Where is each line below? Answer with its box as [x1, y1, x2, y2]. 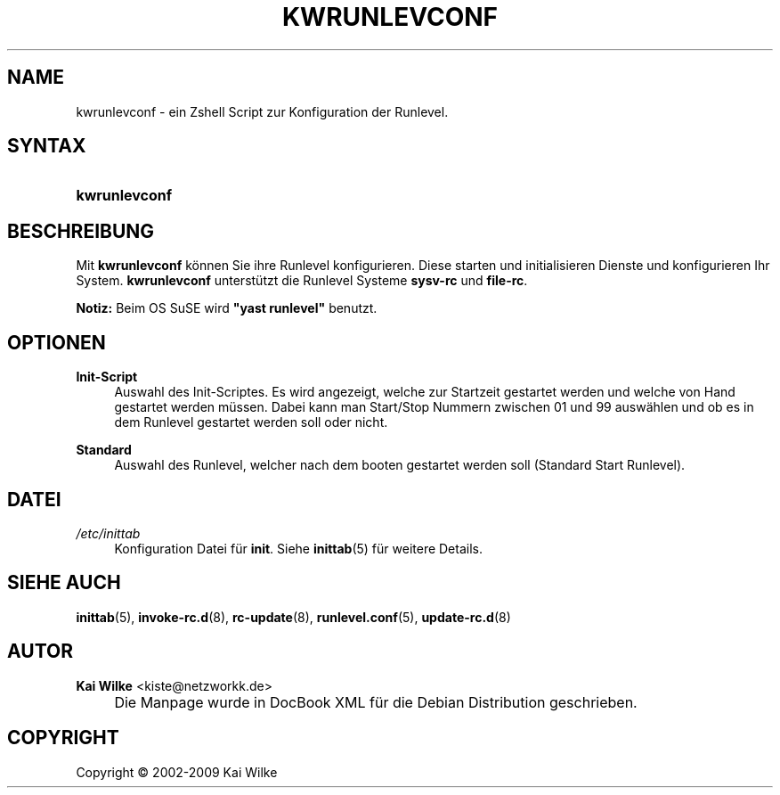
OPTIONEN [7, 331, 106, 354]
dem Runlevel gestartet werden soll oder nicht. [114, 414, 388, 430]
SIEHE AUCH [7, 571, 121, 594]
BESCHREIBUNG [7, 219, 155, 242]
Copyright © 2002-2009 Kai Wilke [76, 764, 278, 780]
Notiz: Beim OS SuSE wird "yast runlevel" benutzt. [76, 300, 378, 316]
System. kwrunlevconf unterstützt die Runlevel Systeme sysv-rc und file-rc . [76, 273, 528, 289]
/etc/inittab [76, 525, 141, 541]
